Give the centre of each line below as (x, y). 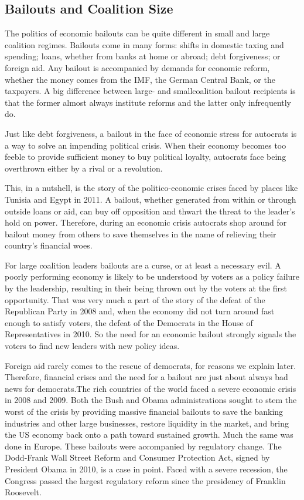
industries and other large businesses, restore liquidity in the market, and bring (147, 423)
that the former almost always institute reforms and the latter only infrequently (148, 102)
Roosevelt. (23, 492)
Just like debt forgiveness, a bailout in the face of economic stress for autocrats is (151, 133)
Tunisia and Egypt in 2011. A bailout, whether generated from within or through (151, 199)
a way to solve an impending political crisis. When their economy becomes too (146, 145)
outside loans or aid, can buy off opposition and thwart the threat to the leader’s (150, 211)
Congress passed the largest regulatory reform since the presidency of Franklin (145, 480)
